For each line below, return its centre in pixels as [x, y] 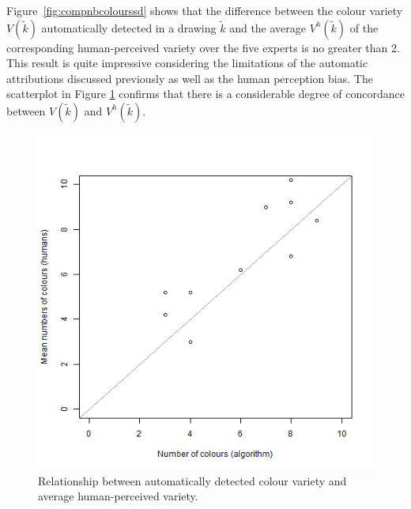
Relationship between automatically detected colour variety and [192, 480]
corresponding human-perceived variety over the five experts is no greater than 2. [203, 47]
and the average [268, 27]
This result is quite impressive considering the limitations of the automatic [187, 63]
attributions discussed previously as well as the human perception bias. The [190, 78]
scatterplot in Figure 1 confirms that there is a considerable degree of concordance [205, 94]
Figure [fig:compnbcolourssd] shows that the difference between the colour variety [205, 10]
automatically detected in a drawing [129, 27]
